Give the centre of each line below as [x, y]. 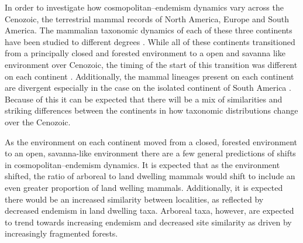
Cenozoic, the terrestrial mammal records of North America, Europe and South [147, 18]
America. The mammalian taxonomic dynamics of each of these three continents [149, 30]
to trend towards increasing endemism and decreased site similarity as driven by [148, 222]
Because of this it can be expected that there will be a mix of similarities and [144, 99]
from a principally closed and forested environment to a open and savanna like [145, 53]
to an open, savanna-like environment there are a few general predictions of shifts [150, 153]
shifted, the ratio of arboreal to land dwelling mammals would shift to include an [150, 176]
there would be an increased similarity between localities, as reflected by [134, 199]
